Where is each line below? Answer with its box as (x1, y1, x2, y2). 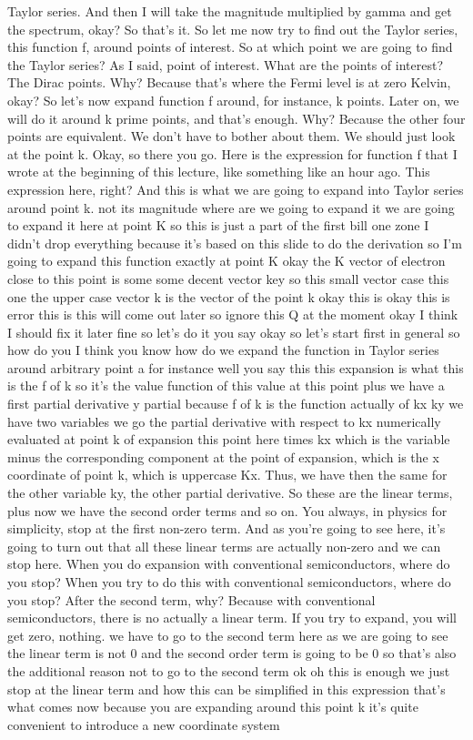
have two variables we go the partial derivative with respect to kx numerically (7, 411, 441, 431)
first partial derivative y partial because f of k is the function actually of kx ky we (7, 394, 464, 413)
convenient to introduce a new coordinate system (7, 715, 280, 734)
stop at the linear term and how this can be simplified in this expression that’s (7, 679, 446, 698)
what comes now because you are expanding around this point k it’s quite (7, 697, 418, 716)
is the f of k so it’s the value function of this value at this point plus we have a (7, 376, 445, 395)
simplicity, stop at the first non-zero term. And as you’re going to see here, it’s (7, 519, 446, 538)
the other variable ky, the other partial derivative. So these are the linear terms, (7, 483, 453, 502)
